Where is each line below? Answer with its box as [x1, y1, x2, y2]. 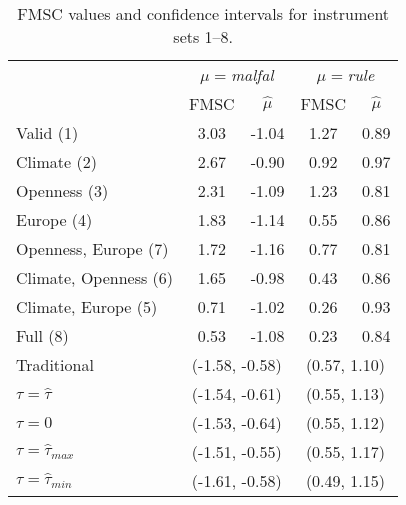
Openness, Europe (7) [16, 237, 169, 260]
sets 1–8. [173, 25, 234, 48]
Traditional [16, 353, 94, 376]
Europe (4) [16, 208, 93, 231]
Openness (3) [16, 179, 109, 202]
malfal [230, 63, 274, 86]
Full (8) [16, 324, 69, 347]
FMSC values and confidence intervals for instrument [17, 2, 390, 25]
